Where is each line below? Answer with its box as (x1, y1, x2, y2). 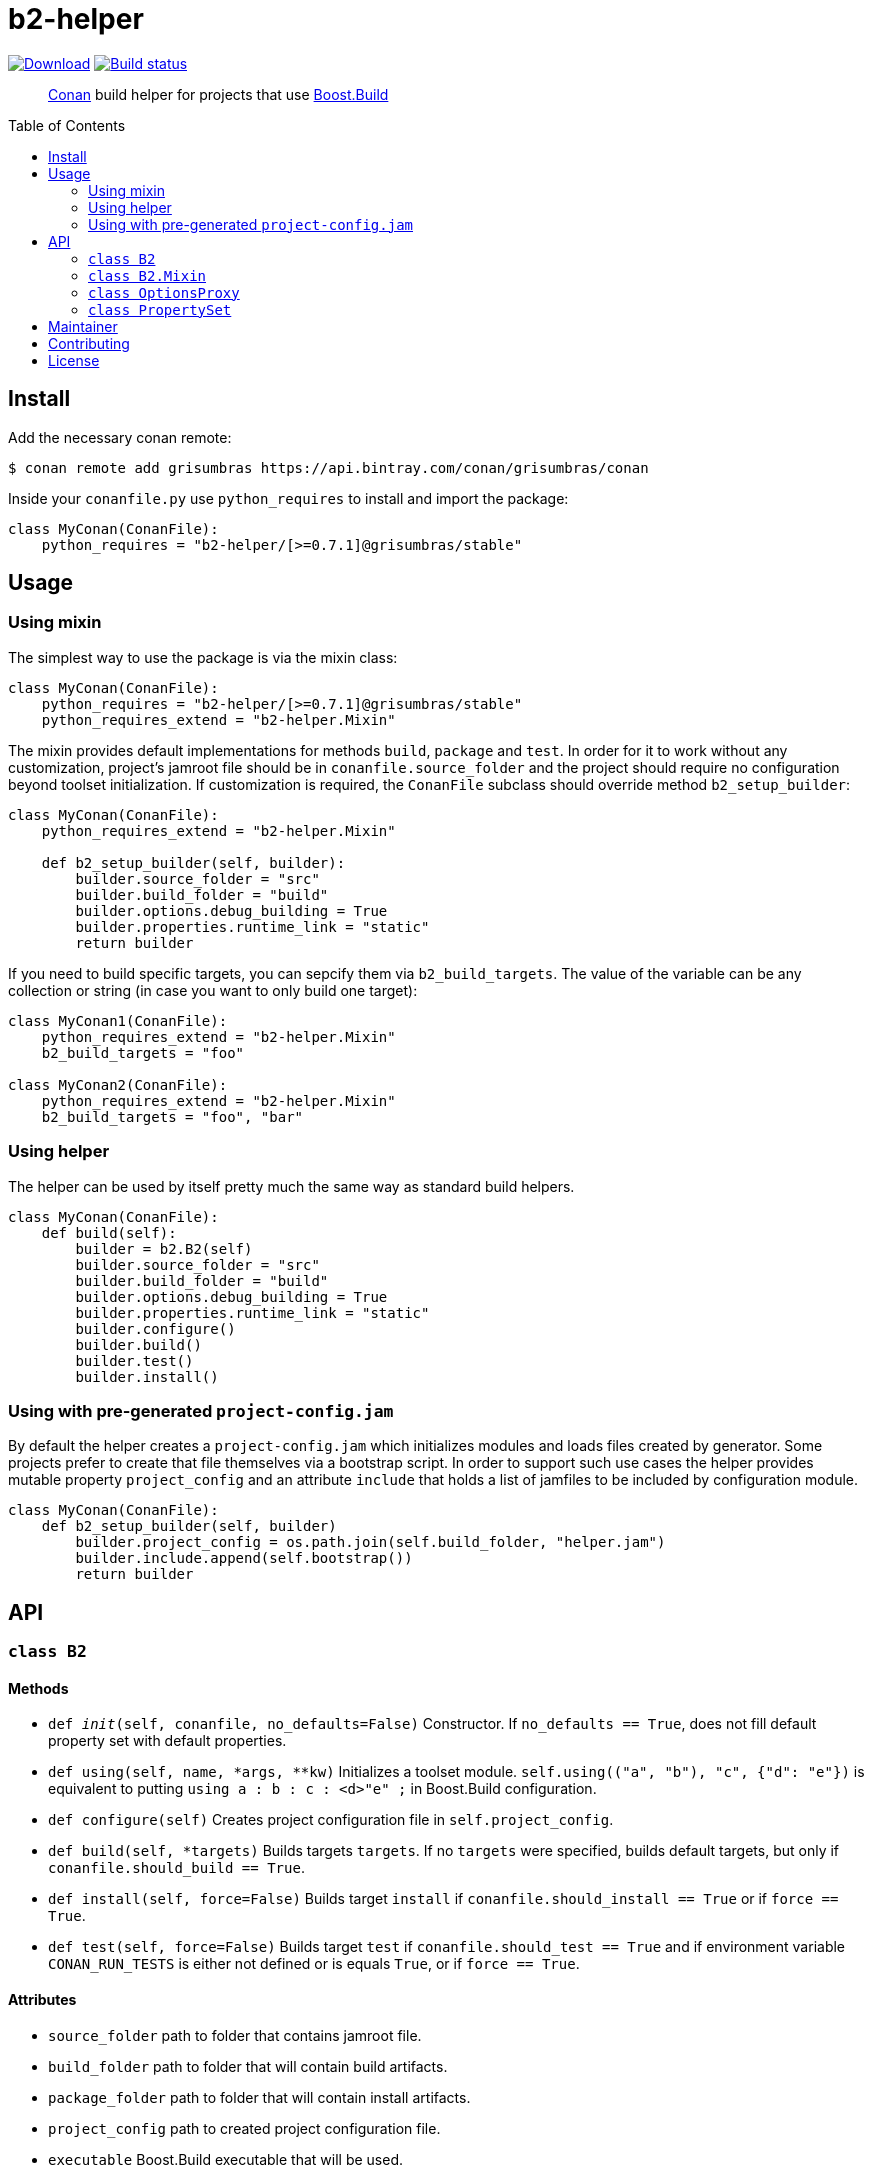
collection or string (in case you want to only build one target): (8, 981, 418, 999)
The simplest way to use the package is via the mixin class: (8, 648, 398, 666)
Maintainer (48, 317, 118, 335)
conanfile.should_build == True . (48, 1859, 305, 1877)
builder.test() (75, 1352, 194, 1369)
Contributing (48, 334, 130, 352)
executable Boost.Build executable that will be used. (48, 2150, 404, 2168)
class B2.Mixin (88, 267, 207, 284)
